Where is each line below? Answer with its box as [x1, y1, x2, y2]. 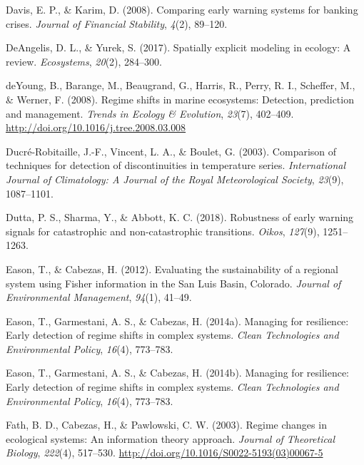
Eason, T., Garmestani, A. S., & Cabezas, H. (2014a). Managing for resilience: [6, 313, 349, 328]
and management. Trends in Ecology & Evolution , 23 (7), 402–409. [6, 106, 294, 121]
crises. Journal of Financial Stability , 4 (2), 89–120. [6, 16, 228, 31]
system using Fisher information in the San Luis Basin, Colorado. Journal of [6, 275, 341, 290]
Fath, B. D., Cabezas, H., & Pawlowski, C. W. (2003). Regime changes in [6, 417, 327, 432]
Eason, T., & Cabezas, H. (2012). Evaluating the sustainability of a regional [6, 261, 338, 276]
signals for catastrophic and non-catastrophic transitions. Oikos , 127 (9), [6, 223, 320, 238]
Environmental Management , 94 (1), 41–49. [6, 290, 192, 305]
